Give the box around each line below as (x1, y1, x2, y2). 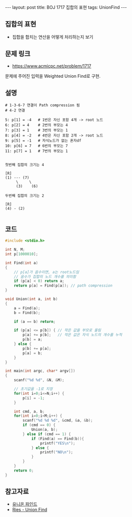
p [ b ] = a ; (22, 337, 43, 342)
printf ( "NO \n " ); (40, 450, 73, 455)
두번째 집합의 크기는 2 (5, 193, 44, 199)
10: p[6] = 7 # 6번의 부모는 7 (5, 143, 68, 149)
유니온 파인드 (12, 501, 38, 507)
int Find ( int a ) (5, 260, 38, 265)
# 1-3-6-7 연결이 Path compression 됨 (5, 103, 80, 108)
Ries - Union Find (12, 507, 47, 513)
